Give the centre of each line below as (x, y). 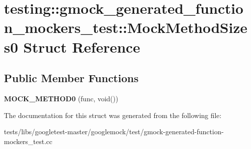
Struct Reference (82, 46)
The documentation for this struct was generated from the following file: (113, 115)
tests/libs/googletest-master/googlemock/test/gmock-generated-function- (114, 132)
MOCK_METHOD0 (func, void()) (61, 98)
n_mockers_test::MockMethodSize (126, 27)
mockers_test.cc (28, 141)
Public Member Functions (71, 78)
